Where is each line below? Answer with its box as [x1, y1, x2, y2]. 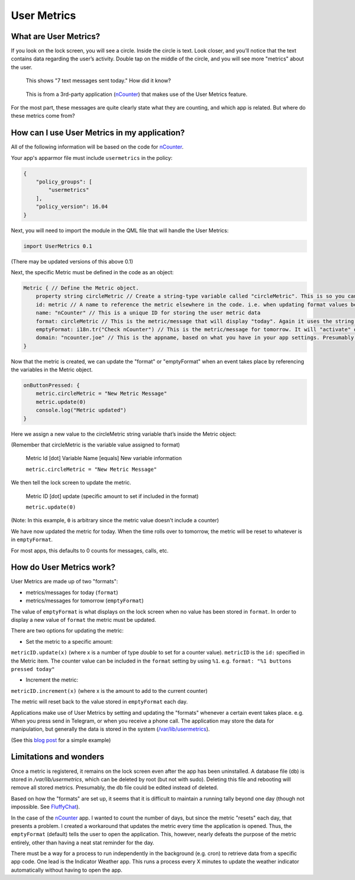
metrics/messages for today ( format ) [25, 589, 118, 596]
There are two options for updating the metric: [11, 627, 124, 634]
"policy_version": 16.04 [35, 203, 108, 210]
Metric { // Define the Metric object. [23, 284, 139, 291]
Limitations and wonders [11, 752, 105, 762]
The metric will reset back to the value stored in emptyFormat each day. [11, 698, 188, 705]
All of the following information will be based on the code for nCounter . [11, 143, 183, 150]
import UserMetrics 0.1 [23, 243, 93, 249]
